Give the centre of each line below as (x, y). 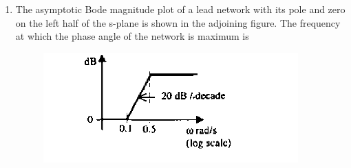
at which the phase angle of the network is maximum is (132, 36)
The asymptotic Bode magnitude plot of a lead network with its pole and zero (180, 9)
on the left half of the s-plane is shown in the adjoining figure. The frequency (178, 22)
